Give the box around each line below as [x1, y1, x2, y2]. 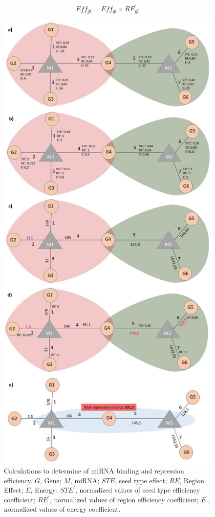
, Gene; [40, 475, 62, 485]
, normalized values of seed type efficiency [75, 485, 200, 495]
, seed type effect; [115, 475, 167, 485]
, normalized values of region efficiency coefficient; [50, 494, 199, 504]
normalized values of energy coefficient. [4, 504, 121, 514]
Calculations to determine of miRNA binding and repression [4, 465, 184, 475]
